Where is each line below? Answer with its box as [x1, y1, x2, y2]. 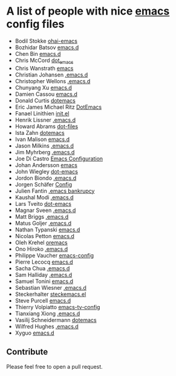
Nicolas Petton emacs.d [15, 232, 74, 239]
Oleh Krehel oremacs [15, 239, 68, 246]
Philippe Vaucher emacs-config [15, 251, 94, 259]
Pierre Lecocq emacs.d [15, 258, 74, 265]
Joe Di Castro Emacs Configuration [15, 155, 103, 162]
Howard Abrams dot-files [15, 123, 79, 130]
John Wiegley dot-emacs [15, 168, 79, 175]
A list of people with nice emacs [6, 4, 170, 18]
